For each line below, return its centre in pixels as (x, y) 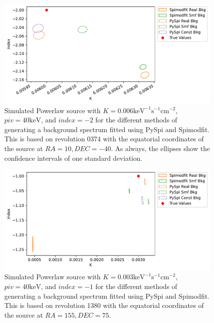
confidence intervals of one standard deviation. (74, 158)
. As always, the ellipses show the (160, 148)
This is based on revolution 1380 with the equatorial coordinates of (104, 305)
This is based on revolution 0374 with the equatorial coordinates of (104, 139)
